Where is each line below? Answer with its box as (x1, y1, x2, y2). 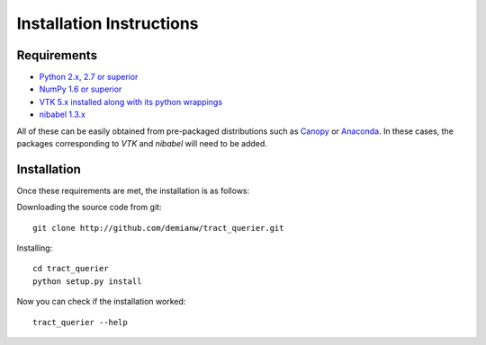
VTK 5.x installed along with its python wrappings (39, 96, 223, 107)
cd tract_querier (32, 263, 109, 274)
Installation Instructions (16, 13, 199, 33)
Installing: (16, 243, 53, 253)
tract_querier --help (32, 317, 128, 327)
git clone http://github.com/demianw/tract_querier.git (32, 223, 284, 233)
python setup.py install (32, 276, 142, 287)
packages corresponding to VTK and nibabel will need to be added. (16, 138, 267, 149)
